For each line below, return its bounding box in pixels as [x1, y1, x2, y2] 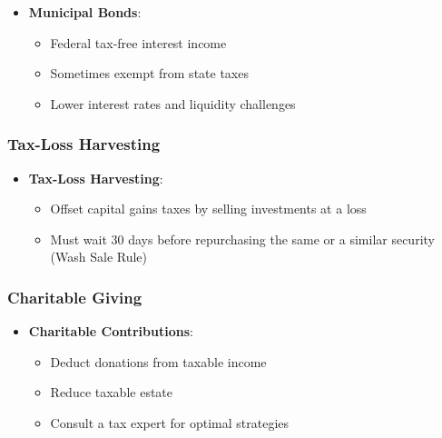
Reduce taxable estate [50, 383, 173, 402]
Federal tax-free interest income [50, 33, 227, 52]
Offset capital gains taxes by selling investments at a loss [50, 199, 367, 218]
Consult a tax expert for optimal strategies [50, 413, 290, 432]
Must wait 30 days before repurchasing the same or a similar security [50, 229, 435, 248]
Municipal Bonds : [28, 3, 142, 21]
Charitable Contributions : [28, 322, 193, 341]
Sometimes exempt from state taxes [50, 64, 249, 83]
